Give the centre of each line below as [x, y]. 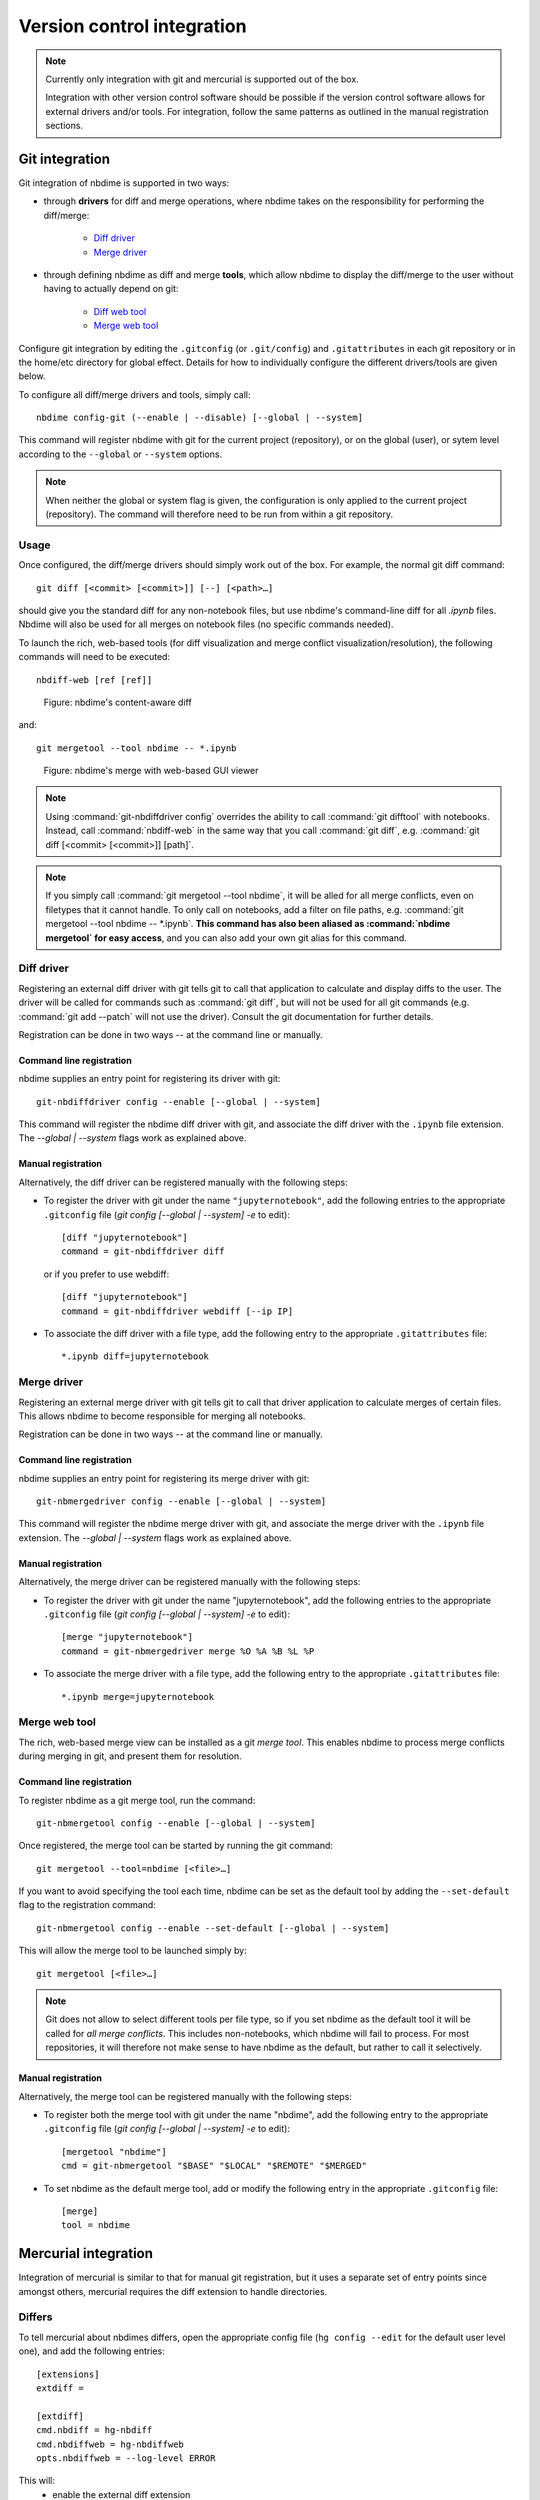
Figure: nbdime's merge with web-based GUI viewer [151, 771]
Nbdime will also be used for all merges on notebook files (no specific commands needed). [206, 624]
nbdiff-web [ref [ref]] [94, 679]
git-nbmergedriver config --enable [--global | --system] [181, 1501]
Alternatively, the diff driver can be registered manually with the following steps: [183, 1182]
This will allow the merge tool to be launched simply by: [132, 1951]
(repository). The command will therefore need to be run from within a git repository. [219, 514]
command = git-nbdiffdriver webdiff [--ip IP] [177, 1311]
